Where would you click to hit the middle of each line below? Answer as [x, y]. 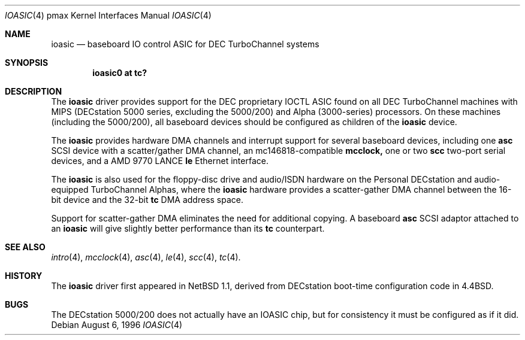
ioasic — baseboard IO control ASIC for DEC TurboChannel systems [185, 44]
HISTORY [24, 276]
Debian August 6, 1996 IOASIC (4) [117, 325]
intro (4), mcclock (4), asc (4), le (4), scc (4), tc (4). [146, 257]
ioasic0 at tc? [120, 73]
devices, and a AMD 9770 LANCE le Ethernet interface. [160, 161]
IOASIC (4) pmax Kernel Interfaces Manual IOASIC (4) [108, 15]
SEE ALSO [25, 247]
